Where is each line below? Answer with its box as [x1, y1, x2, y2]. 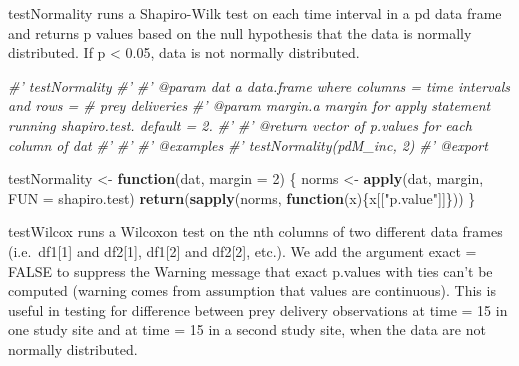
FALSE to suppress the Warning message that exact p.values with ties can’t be [8, 260, 493, 281]
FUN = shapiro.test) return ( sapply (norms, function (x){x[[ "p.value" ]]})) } [8, 187, 476, 208]
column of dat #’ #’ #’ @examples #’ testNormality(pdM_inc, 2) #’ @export [8, 134, 488, 155]
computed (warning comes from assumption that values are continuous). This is [8, 280, 496, 301]
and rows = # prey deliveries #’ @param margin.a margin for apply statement [8, 95, 491, 116]
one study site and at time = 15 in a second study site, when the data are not [8, 319, 486, 340]
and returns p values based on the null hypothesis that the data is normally [8, 22, 472, 43]
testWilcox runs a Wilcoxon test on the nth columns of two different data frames [8, 221, 503, 242]
